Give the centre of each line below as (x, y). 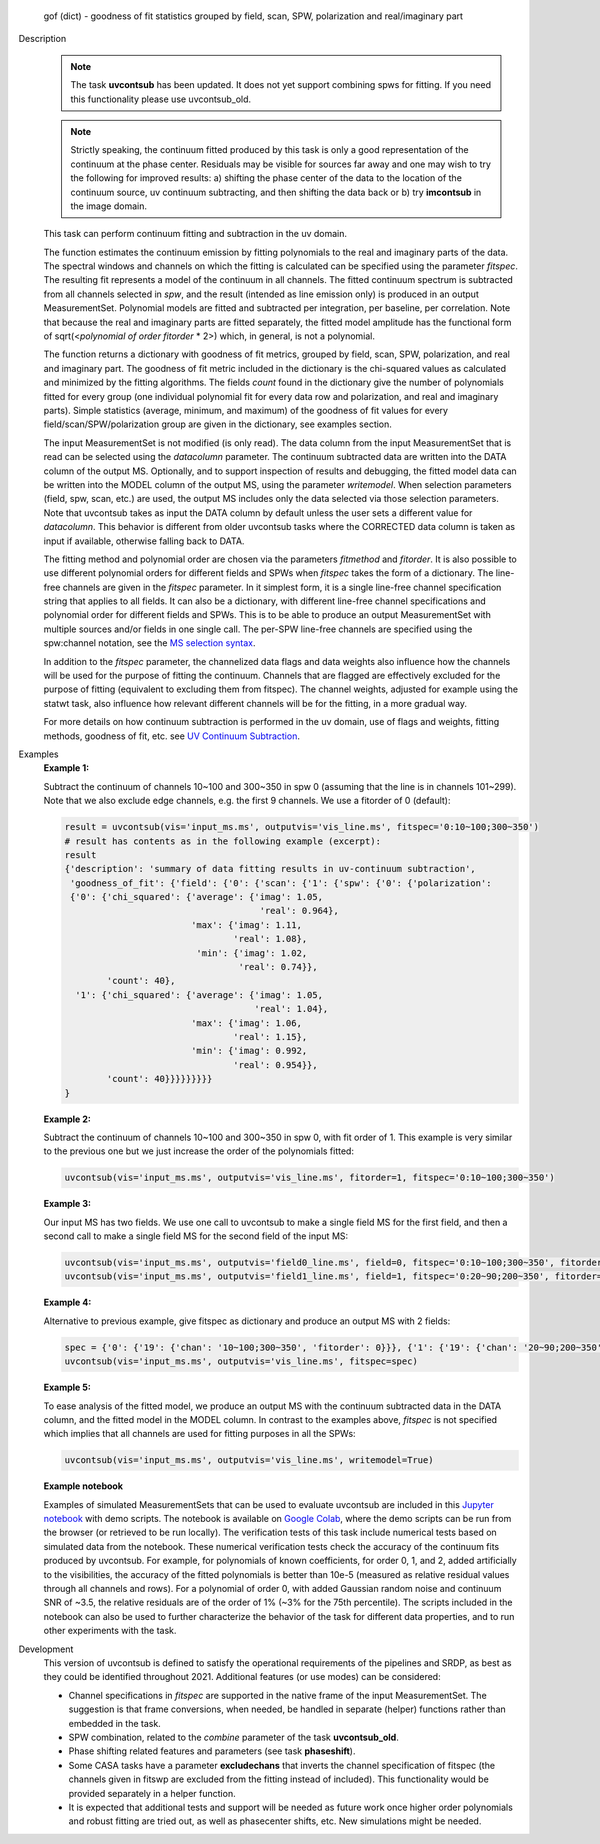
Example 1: (66, 768)
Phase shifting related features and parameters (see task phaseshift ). (212, 1751)
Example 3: (67, 1204)
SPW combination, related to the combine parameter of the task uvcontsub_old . (233, 1737)
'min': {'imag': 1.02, (252, 953)
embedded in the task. (115, 1723)
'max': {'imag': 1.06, (246, 1023)
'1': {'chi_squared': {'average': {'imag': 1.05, (199, 994)
